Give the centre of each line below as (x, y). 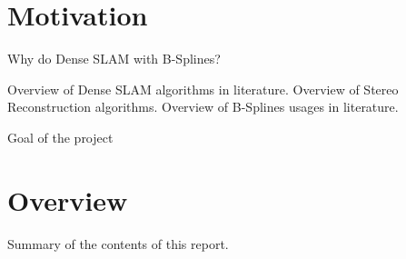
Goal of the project (60, 137)
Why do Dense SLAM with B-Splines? (114, 59)
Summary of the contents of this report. (118, 243)
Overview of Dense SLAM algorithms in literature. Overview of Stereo (203, 89)
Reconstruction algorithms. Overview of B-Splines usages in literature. (203, 107)
